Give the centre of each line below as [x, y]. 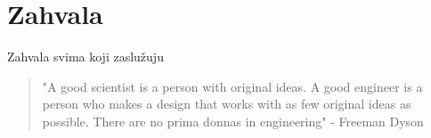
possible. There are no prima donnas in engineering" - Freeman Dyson [233, 121]
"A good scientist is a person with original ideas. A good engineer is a [232, 86]
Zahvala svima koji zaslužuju [85, 57]
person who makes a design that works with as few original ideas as [227, 104]
